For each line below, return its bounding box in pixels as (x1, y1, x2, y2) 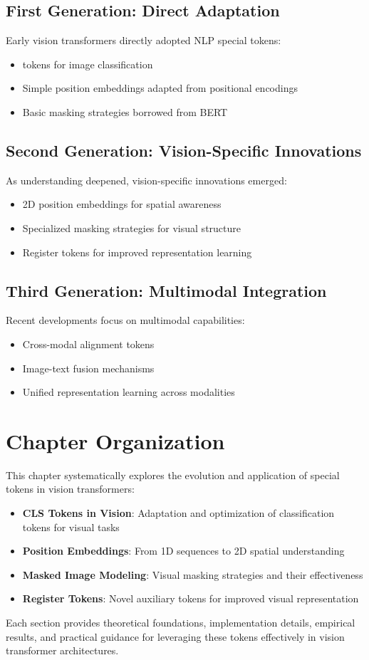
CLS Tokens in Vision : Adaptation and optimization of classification (22, 506, 335, 520)
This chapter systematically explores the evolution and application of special (6, 467, 340, 482)
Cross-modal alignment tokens (22, 336, 155, 351)
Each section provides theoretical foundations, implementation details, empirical (6, 615, 355, 630)
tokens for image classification (22, 56, 153, 71)
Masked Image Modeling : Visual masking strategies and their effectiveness (22, 567, 363, 582)
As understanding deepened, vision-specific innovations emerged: (6, 172, 287, 187)
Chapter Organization (6, 426, 225, 455)
